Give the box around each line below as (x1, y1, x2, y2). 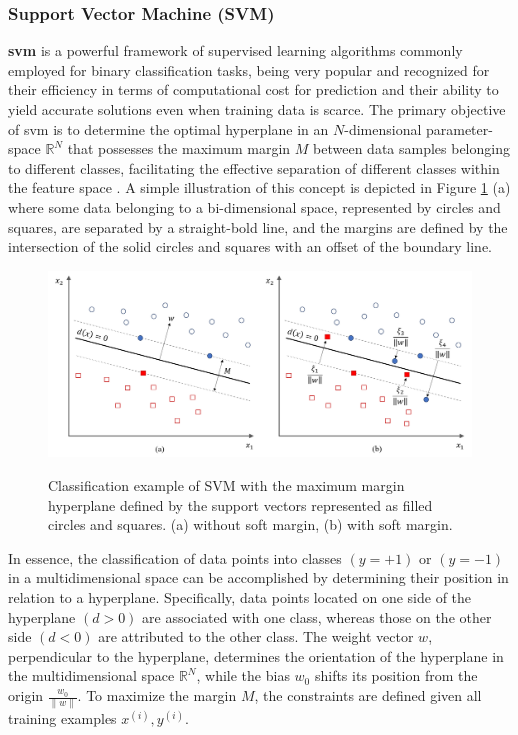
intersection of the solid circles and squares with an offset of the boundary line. (8, 236, 493, 257)
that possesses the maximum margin (67, 138, 291, 159)
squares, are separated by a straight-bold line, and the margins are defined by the (8, 216, 508, 237)
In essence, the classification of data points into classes (8, 547, 342, 568)
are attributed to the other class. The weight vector (98, 626, 414, 647)
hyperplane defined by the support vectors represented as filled (48, 494, 433, 515)
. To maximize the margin (77, 685, 237, 706)
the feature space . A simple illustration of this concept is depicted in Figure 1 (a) (8, 177, 511, 198)
